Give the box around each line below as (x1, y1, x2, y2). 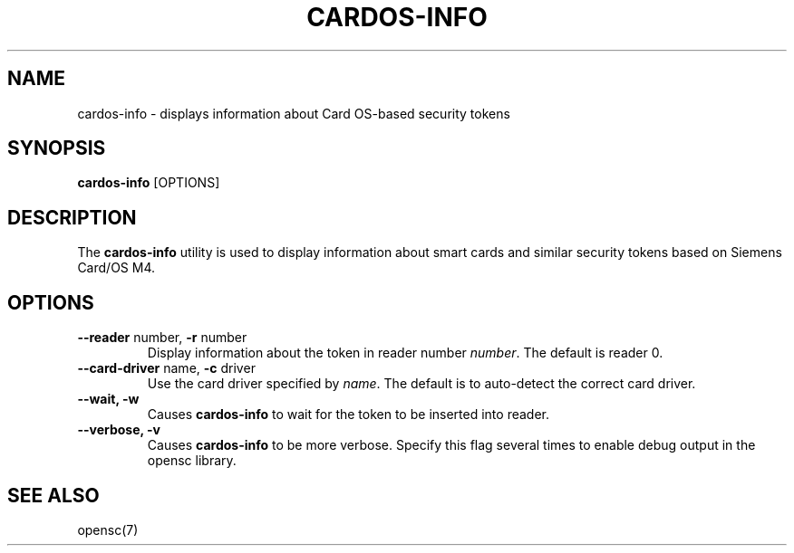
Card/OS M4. (77, 260, 156, 276)
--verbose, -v (77, 422, 160, 438)
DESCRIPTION (7, 205, 137, 229)
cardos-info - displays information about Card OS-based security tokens (77, 105, 510, 121)
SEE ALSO (7, 483, 100, 507)
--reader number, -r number (77, 329, 247, 346)
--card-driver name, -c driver (77, 360, 256, 377)
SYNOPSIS (7, 137, 106, 160)
